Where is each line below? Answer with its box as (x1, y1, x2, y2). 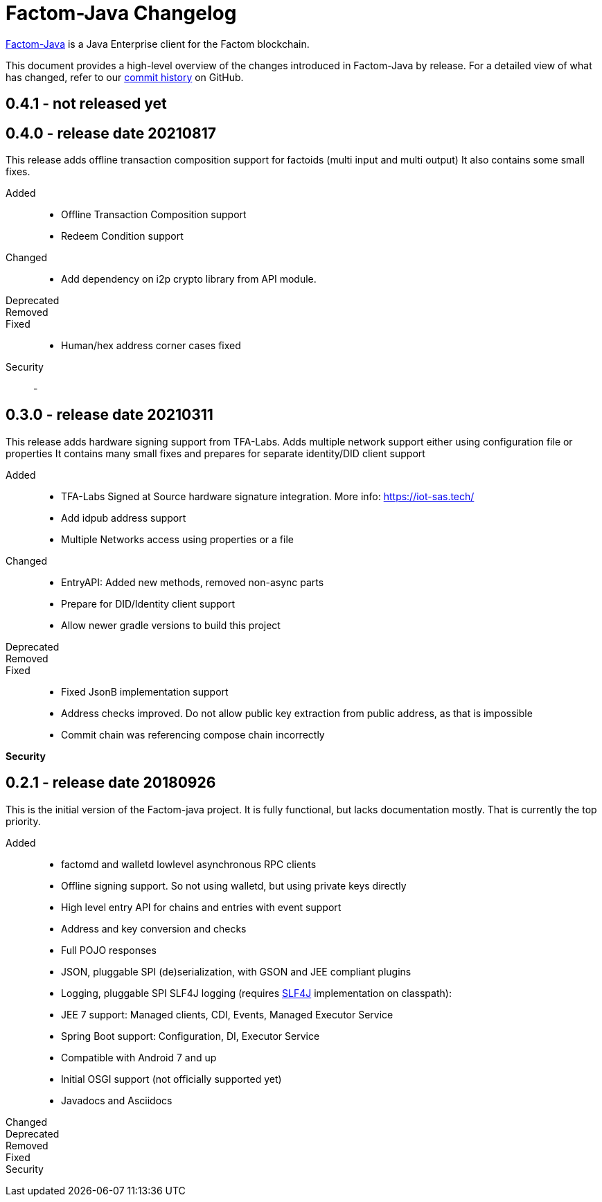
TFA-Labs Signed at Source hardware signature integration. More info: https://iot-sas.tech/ (61, 490, 475, 502)
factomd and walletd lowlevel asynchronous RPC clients (61, 858, 317, 870)
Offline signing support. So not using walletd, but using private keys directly (61, 879, 407, 892)
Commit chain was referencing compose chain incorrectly (61, 728, 325, 741)
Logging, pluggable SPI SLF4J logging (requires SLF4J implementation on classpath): (61, 987, 452, 999)
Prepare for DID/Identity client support (61, 597, 236, 610)
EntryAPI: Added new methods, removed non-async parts (61, 576, 324, 588)
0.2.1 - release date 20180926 (6, 774, 216, 792)
